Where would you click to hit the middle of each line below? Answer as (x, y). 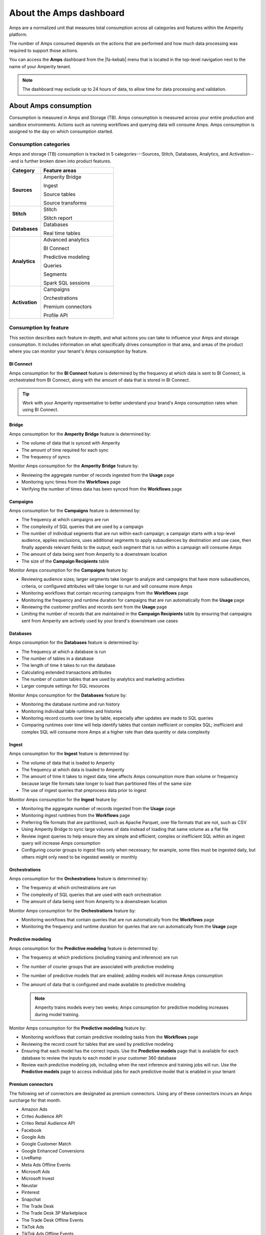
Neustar (30, 1185)
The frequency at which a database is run (64, 652)
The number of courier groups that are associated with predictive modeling (98, 966)
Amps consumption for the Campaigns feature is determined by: (75, 510)
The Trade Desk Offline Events (52, 1220)
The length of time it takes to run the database (68, 665)
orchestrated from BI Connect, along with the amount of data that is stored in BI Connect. (100, 380)
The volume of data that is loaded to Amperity (68, 763)
